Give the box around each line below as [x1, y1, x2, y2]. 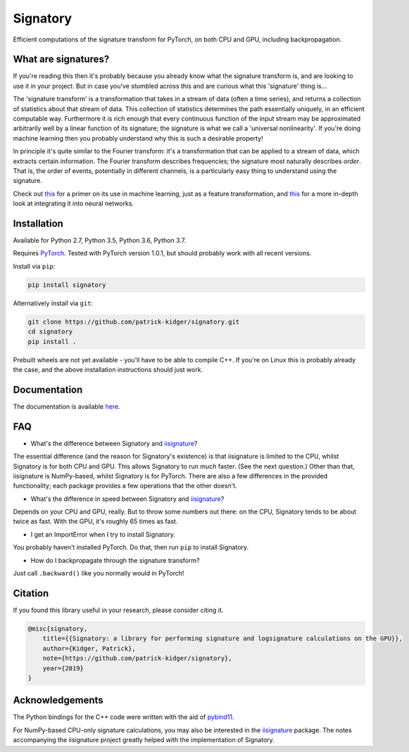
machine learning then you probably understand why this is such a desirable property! [13, 134, 263, 142]
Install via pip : [13, 262, 56, 270]
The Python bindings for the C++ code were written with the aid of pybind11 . [13, 713, 234, 721]
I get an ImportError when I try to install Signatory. [30, 530, 176, 538]
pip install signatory [27, 281, 106, 288]
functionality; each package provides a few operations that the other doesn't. [13, 482, 237, 490]
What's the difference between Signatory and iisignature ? [30, 439, 198, 447]
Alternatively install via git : [13, 299, 94, 307]
